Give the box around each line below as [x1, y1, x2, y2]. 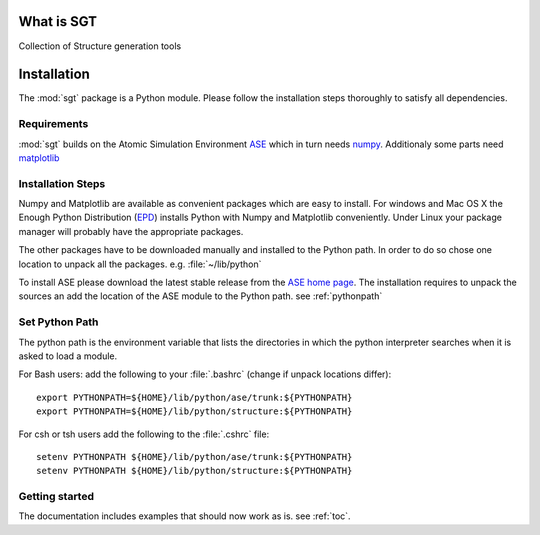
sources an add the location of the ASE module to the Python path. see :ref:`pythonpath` [18, 290, 383, 302]
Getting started [18, 490, 95, 504]
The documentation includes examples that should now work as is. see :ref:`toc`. [18, 510, 351, 522]
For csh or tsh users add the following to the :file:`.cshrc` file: [18, 428, 270, 440]
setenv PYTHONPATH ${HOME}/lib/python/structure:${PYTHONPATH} [36, 465, 353, 477]
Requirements [18, 117, 89, 131]
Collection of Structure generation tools [18, 40, 182, 52]
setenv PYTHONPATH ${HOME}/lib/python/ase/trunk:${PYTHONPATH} [36, 451, 353, 462]
